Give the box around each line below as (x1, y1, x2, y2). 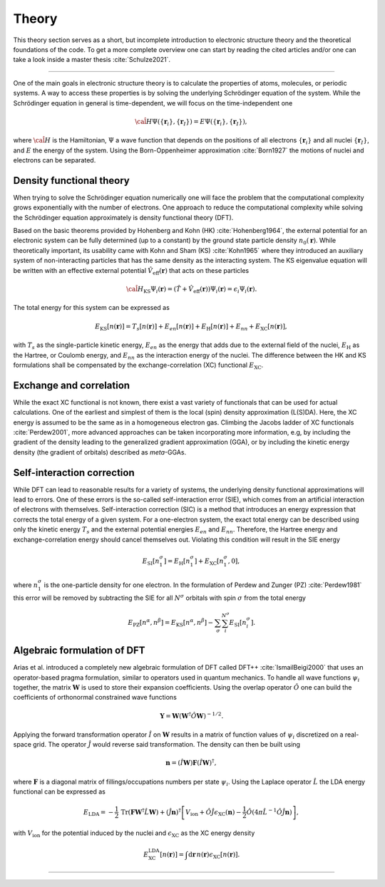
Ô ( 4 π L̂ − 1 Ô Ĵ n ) (246, 807, 292, 816)
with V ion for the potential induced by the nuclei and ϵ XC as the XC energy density (13, 829, 255, 839)
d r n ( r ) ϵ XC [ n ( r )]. (188, 851, 240, 861)
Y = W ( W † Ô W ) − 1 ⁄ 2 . (159, 710, 224, 720)
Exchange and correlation (13, 379, 130, 391)
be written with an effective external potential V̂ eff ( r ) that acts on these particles (13, 266, 250, 276)
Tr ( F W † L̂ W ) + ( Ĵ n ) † (120, 807, 182, 816)
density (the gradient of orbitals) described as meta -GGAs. (13, 447, 187, 456)
